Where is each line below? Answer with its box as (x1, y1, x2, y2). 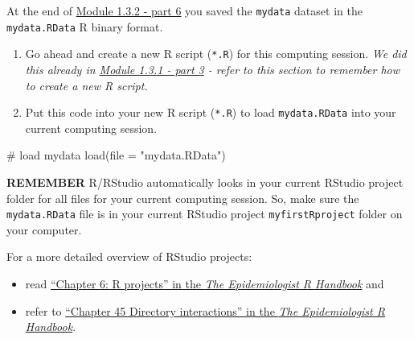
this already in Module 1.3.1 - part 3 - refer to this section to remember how (25, 60, 400, 77)
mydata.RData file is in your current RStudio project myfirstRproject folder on (6, 205, 403, 222)
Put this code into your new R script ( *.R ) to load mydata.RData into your (25, 104, 396, 121)
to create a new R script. (25, 76, 148, 93)
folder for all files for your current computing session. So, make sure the (6, 189, 359, 206)
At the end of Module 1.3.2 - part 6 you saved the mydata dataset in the (6, 2, 363, 19)
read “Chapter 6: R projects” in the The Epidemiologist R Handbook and (25, 275, 384, 292)
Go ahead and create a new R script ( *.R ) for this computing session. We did (25, 45, 407, 62)
